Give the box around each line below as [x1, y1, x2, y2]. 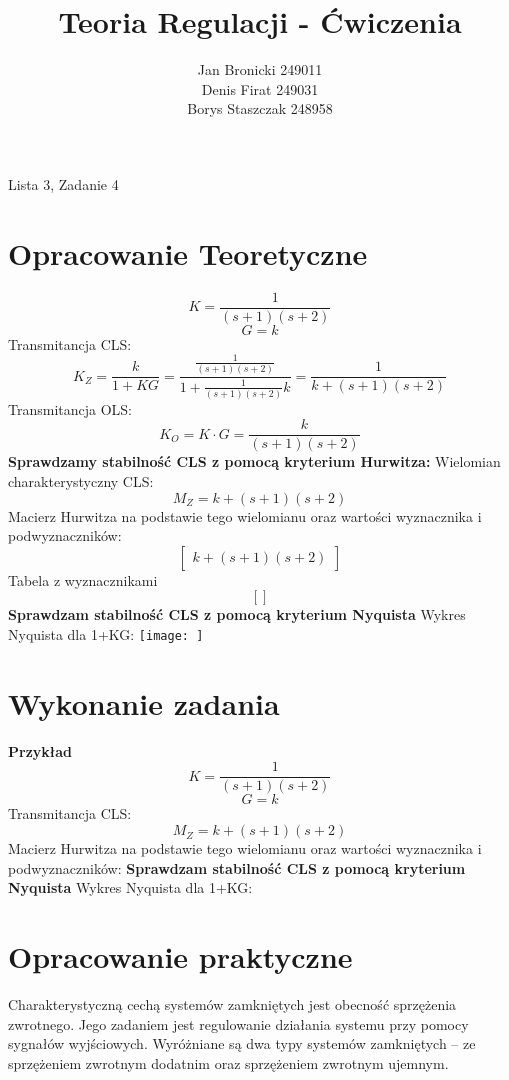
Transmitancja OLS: [8, 398, 132, 419]
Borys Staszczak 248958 [187, 98, 333, 119]
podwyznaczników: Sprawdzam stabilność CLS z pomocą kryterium [8, 857, 466, 878]
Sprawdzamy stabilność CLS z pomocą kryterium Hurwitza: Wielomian [8, 451, 501, 472]
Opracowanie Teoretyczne [8, 232, 368, 273]
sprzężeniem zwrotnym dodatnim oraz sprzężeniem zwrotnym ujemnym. [8, 1052, 449, 1073]
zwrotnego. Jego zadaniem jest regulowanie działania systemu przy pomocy [8, 1013, 469, 1034]
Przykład [8, 740, 72, 761]
